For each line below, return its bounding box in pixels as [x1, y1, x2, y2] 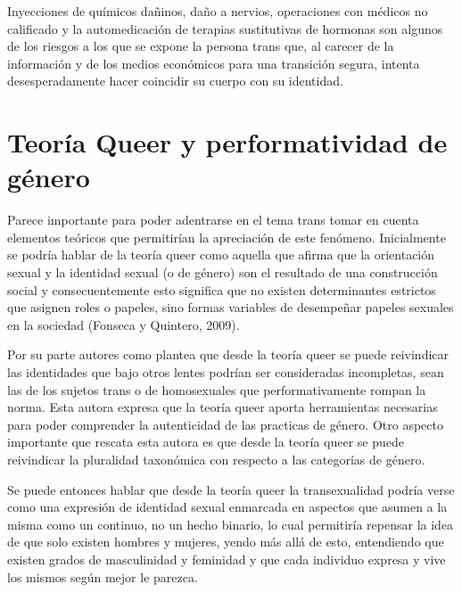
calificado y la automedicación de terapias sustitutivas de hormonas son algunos [7, 19, 443, 37]
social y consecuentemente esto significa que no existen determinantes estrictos [7, 280, 436, 299]
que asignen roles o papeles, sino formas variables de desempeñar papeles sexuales [7, 298, 454, 317]
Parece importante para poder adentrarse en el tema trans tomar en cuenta [7, 210, 419, 229]
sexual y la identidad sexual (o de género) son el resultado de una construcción [7, 263, 438, 282]
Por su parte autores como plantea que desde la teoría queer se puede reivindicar [7, 345, 450, 364]
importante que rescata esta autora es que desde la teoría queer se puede [7, 432, 405, 451]
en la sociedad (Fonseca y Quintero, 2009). [7, 315, 240, 333]
